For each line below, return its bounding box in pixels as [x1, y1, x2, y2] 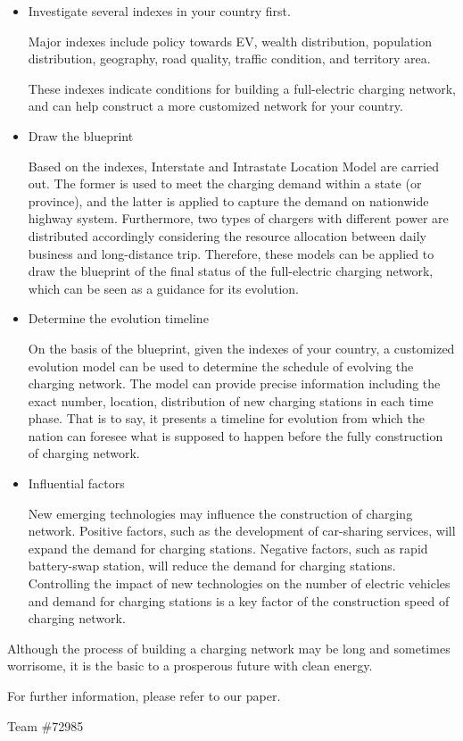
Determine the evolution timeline [28, 309, 209, 328]
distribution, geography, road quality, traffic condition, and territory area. [28, 49, 431, 68]
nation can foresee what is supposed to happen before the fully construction [28, 426, 443, 445]
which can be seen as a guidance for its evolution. [28, 279, 299, 297]
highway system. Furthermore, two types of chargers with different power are [28, 209, 449, 228]
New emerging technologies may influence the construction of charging [28, 504, 413, 522]
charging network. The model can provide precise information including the [28, 374, 441, 393]
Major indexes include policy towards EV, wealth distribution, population [28, 31, 432, 50]
